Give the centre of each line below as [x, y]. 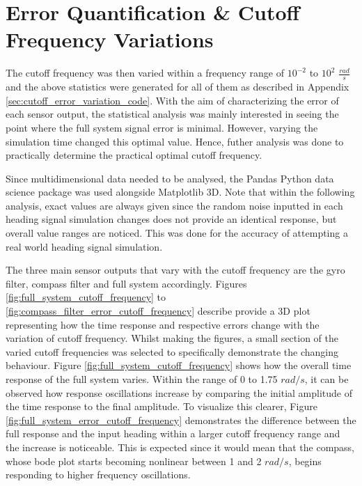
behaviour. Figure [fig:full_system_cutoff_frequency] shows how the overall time [179, 365]
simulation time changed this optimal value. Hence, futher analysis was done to [175, 141]
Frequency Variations [110, 39]
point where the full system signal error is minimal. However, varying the [162, 127]
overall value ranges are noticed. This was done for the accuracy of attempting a [177, 233]
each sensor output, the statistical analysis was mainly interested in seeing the [172, 114]
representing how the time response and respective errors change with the [163, 324]
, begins [305, 461]
